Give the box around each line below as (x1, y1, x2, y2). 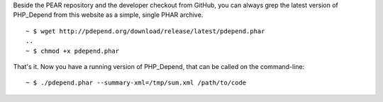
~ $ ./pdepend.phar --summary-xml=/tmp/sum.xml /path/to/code (26, 79, 247, 87)
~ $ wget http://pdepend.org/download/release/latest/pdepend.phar (26, 27, 265, 35)
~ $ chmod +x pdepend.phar (26, 46, 120, 55)
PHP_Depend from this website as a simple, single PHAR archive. (13, 11, 204, 19)
